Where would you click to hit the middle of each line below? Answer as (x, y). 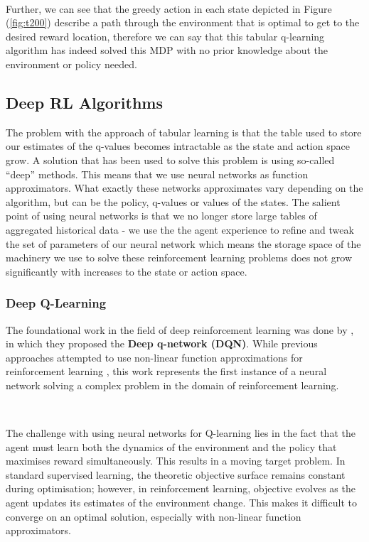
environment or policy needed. (71, 64)
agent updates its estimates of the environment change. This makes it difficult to (181, 503)
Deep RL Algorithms (85, 102)
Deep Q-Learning (56, 303)
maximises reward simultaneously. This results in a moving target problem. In (176, 461)
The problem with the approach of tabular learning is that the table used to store (184, 132)
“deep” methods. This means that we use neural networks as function (157, 174)
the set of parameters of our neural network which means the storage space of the (183, 243)
